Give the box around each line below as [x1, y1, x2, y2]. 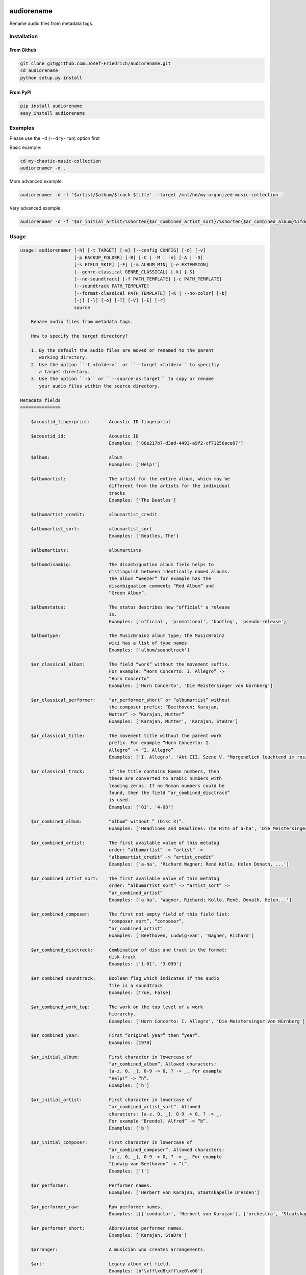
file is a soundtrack [109, 982, 163, 988]
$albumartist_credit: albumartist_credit [31, 512, 158, 517]
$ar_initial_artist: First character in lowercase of [31, 1096, 193, 1103]
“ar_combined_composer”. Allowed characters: [109, 1146, 225, 1153]
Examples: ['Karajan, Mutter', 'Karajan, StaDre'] [109, 719, 238, 724]
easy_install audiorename [20, 110, 85, 116]
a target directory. [39, 369, 90, 375]
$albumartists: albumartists [31, 547, 141, 553]
